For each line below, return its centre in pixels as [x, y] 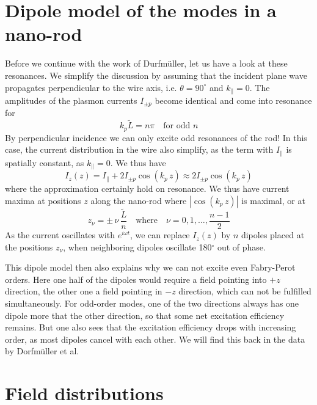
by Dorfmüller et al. [42, 351]
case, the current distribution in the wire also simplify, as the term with [139, 149]
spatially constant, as [45, 162]
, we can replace [160, 235]
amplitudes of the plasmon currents [71, 100]
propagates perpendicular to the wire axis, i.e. [91, 87]
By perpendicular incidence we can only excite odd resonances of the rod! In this [156, 137]
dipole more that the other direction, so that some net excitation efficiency [145, 315]
